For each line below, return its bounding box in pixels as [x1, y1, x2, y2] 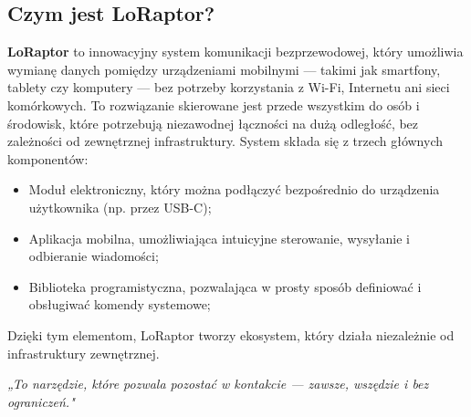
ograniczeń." [7, 391, 75, 411]
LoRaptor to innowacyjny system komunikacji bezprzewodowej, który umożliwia [7, 42, 464, 61]
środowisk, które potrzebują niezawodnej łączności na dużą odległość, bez [7, 113, 419, 132]
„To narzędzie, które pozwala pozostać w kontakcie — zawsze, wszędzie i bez [7, 374, 429, 393]
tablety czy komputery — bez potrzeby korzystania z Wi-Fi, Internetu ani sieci [7, 78, 450, 97]
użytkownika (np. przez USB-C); [28, 197, 212, 216]
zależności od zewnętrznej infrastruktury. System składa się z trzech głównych [7, 131, 444, 151]
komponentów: [7, 149, 89, 168]
